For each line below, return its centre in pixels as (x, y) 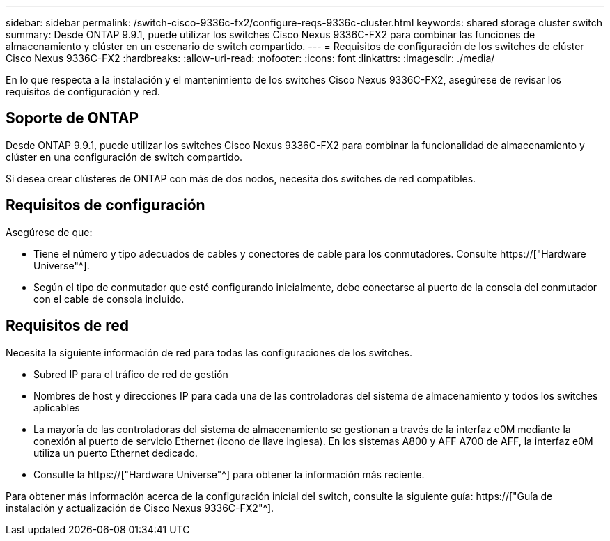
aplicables (57, 407)
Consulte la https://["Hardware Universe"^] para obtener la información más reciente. (229, 474)
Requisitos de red (68, 326)
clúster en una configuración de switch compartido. (124, 157)
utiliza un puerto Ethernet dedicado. (116, 453)
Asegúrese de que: (49, 232)
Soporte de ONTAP (72, 118)
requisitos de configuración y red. (83, 92)
